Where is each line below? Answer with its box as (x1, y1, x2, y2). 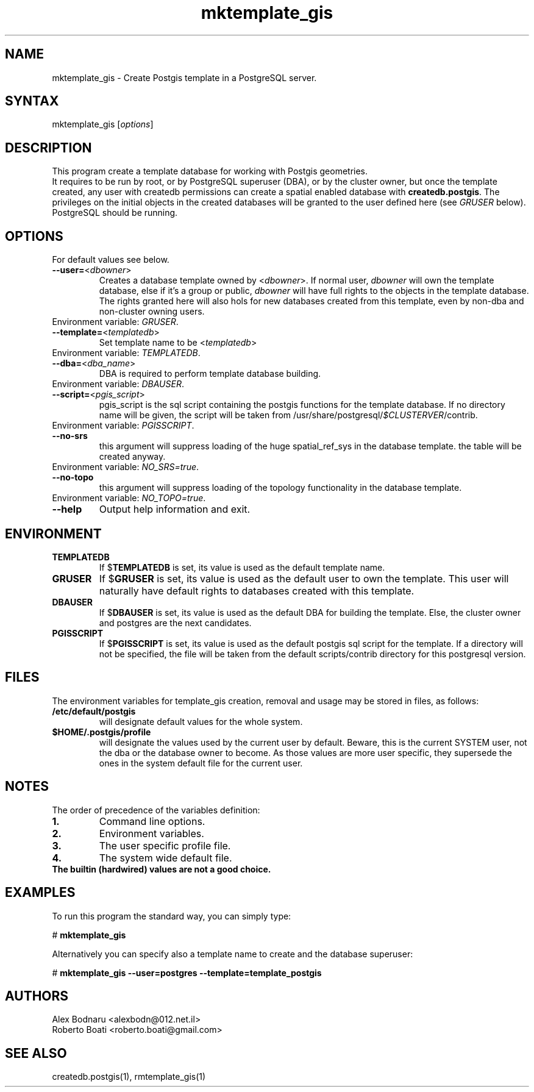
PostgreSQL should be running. (52, 207, 178, 218)
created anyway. (99, 451, 166, 462)
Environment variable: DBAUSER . (52, 379, 184, 390)
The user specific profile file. (99, 839, 231, 852)
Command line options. (99, 815, 205, 827)
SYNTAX (5, 93, 59, 109)
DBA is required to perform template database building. (99, 368, 321, 379)
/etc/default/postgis (52, 705, 136, 716)
